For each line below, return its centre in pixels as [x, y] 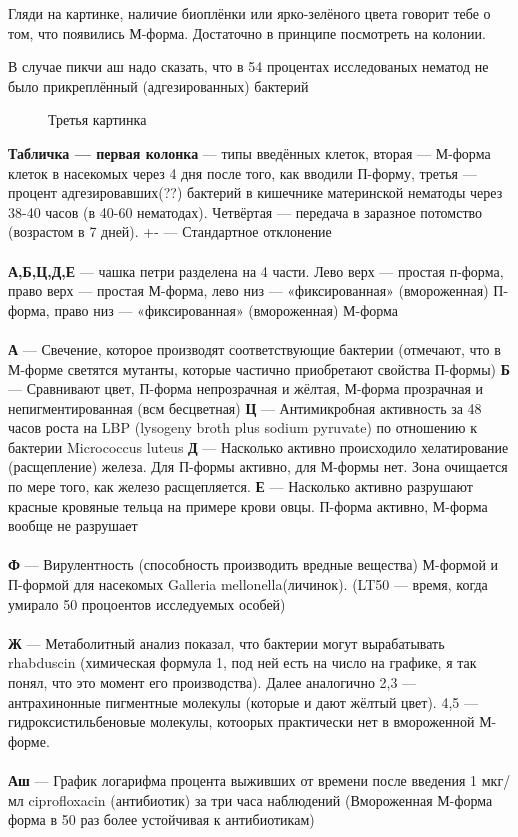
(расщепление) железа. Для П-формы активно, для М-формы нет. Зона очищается [258, 466]
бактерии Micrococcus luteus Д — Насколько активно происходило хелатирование [258, 446]
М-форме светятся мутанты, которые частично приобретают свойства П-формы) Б [259, 368]
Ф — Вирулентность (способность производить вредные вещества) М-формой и [253, 564]
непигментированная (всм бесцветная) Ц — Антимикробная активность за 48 [245, 407]
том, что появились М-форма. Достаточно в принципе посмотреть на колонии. [247, 32]
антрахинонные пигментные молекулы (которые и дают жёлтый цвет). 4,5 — [243, 701]
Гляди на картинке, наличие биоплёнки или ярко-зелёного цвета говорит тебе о [249, 13]
